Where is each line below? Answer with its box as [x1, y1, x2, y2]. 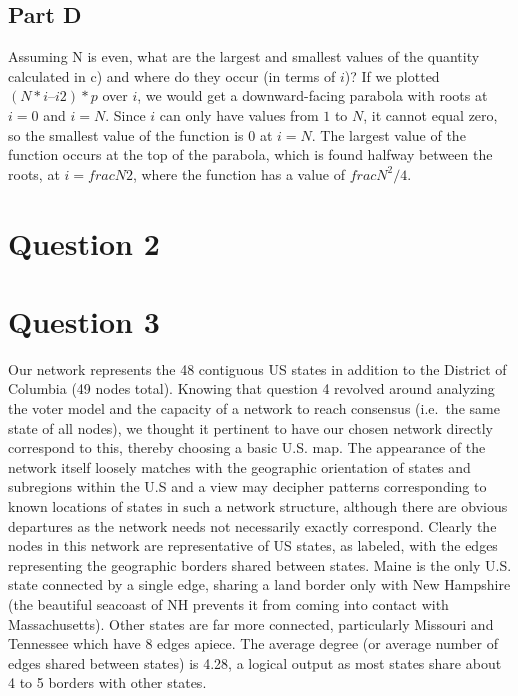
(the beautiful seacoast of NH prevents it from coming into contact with [8, 593, 449, 614]
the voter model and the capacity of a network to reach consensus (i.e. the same [8, 398, 500, 419]
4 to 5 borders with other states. [8, 672, 207, 693]
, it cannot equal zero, [363, 104, 498, 125]
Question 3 [8, 300, 160, 341]
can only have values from [159, 104, 319, 125]
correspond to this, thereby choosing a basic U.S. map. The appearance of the [8, 437, 486, 458]
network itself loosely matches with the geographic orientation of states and [8, 456, 471, 477]
